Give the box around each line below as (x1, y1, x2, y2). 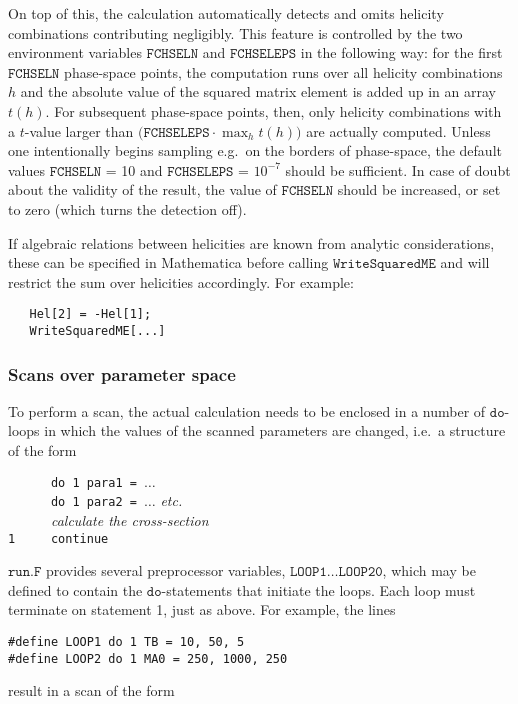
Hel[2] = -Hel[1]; (29, 307, 152, 322)
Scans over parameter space (8, 361, 236, 386)
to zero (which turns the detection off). (8, 198, 247, 219)
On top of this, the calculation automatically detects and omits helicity (8, 3, 444, 23)
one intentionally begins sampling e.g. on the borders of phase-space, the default (8, 140, 502, 161)
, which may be (382, 560, 476, 581)
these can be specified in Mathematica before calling (8, 252, 329, 273)
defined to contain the (8, 579, 143, 600)
